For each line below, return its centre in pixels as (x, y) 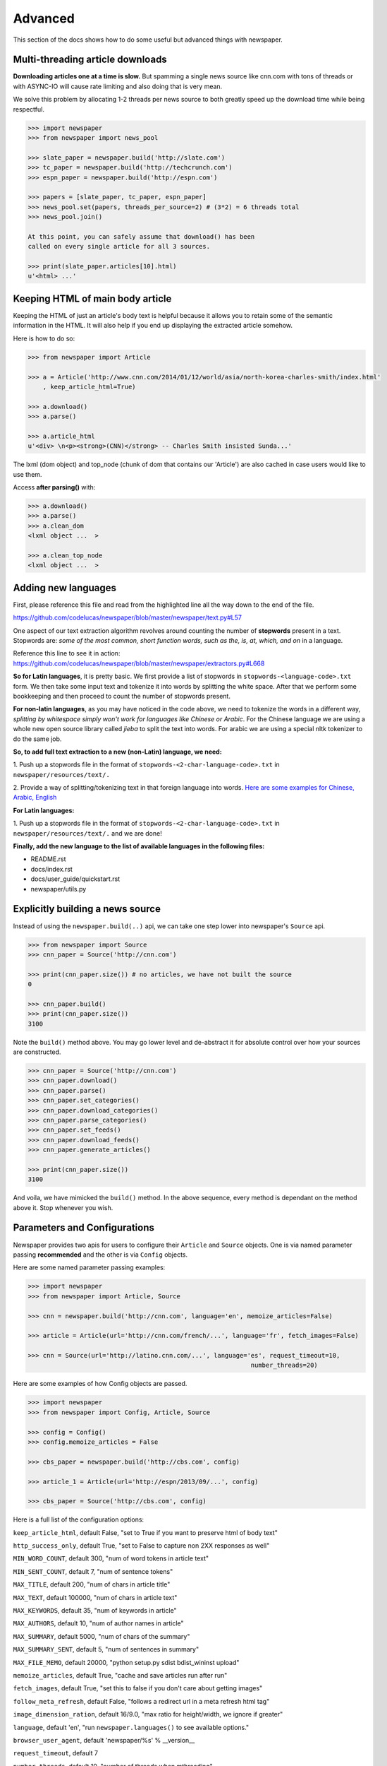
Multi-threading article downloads (90, 60)
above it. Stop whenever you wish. (63, 1207)
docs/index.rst (52, 869)
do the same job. (37, 739)
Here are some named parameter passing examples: (89, 1267)
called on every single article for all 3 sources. (119, 247)
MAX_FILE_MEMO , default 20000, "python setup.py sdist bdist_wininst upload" (126, 1662)
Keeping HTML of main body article (92, 298)
